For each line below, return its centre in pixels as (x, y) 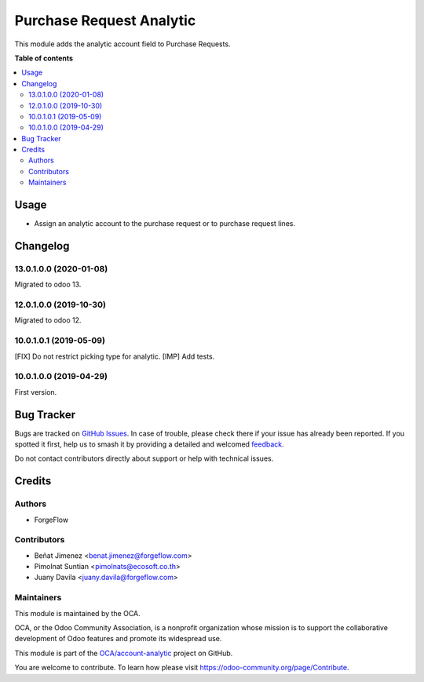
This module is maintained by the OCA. (77, 613)
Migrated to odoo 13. (48, 284)
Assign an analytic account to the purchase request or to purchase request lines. (165, 224)
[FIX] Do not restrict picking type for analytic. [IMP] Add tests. (115, 356)
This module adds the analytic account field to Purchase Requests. (122, 44)
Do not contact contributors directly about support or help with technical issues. (144, 458)
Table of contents (44, 58)
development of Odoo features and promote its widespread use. (118, 639)
